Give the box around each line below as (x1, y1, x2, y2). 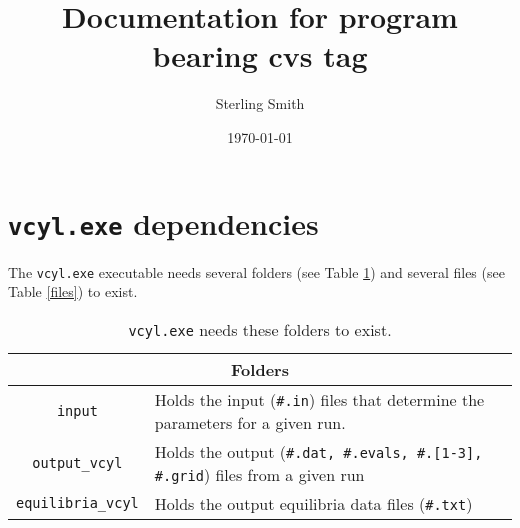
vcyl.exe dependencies (8, 202, 319, 243)
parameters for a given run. (154, 410, 346, 434)
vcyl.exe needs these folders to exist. (128, 317, 392, 341)
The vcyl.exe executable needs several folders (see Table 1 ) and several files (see (8, 261, 505, 282)
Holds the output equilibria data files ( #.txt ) (154, 491, 473, 515)
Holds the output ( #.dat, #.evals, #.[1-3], (154, 439, 483, 463)
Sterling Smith (215, 93, 305, 114)
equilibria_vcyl (16, 495, 139, 512)
